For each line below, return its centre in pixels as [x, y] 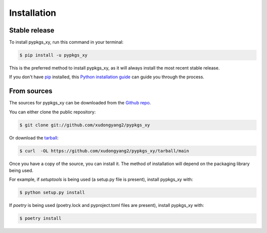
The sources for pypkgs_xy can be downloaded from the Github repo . [80, 103]
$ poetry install [41, 218]
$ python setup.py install [52, 193]
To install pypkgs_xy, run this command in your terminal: [66, 42]
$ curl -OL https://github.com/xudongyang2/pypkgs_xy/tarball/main [104, 151]
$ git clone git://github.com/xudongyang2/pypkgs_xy [85, 125]
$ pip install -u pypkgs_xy [53, 55]
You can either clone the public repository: [52, 112]
